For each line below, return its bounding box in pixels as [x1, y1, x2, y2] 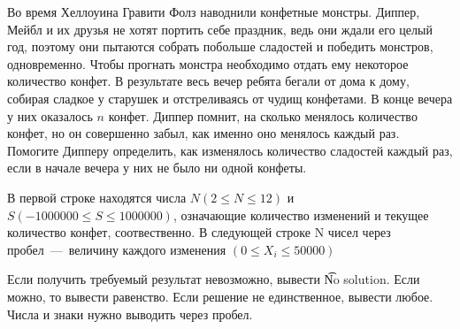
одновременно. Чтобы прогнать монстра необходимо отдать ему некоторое [7, 54, 409, 73]
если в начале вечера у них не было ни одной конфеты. [7, 158, 307, 177]
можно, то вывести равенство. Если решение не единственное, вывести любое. [7, 287, 433, 305]
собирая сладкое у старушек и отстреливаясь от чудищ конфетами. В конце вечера [7, 88, 453, 107]
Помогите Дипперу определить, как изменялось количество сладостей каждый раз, [7, 141, 453, 159]
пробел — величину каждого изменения [7, 240, 226, 258]
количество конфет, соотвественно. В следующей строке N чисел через [7, 223, 391, 241]
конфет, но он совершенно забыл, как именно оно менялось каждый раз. [7, 124, 400, 142]
